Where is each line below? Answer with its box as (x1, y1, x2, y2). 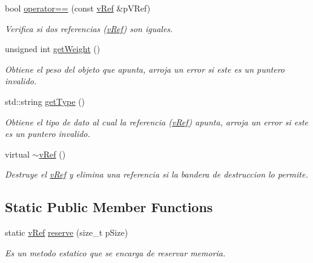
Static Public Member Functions (5, 198, 213, 216)
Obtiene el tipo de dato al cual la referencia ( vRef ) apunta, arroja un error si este (5, 115, 309, 128)
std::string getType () (5, 95, 85, 107)
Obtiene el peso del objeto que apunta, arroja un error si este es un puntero (5, 62, 285, 75)
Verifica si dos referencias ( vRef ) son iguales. (5, 22, 173, 35)
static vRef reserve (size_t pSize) (5, 226, 128, 239)
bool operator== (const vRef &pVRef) (5, 2, 151, 14)
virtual (5, 147, 30, 160)
